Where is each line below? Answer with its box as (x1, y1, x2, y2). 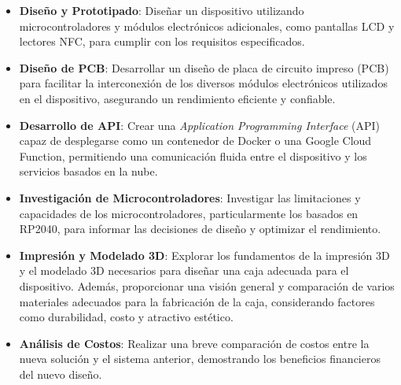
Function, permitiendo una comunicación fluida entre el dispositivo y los (19, 147, 367, 164)
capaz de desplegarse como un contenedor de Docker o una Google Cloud (19, 132, 372, 149)
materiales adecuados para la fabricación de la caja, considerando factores (19, 293, 375, 309)
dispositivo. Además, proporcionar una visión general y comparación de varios (19, 277, 395, 294)
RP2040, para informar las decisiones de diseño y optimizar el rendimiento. (19, 220, 381, 237)
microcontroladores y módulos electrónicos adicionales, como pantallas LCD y (19, 17, 395, 34)
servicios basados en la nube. (19, 163, 158, 180)
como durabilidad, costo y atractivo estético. (19, 309, 234, 325)
